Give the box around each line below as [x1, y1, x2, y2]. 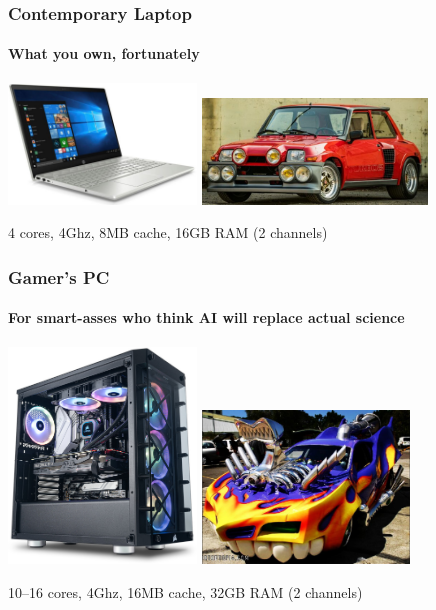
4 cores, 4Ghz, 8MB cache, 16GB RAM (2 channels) [8, 222, 328, 243]
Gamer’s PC [8, 264, 110, 289]
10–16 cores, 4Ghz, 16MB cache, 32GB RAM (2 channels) [8, 581, 363, 602]
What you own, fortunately [8, 43, 200, 64]
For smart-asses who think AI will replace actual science [8, 307, 405, 328]
